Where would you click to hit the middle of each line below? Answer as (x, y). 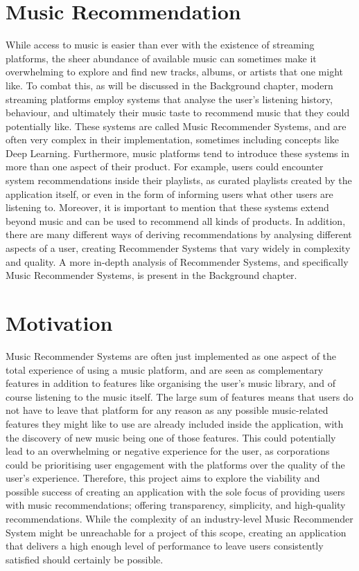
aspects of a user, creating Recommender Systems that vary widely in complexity (178, 248)
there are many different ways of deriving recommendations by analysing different (179, 234)
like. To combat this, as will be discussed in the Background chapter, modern (169, 85)
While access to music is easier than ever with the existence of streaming (160, 45)
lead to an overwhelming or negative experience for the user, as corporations (168, 451)
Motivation (59, 323)
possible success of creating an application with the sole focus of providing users (175, 491)
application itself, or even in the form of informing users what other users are (169, 193)
